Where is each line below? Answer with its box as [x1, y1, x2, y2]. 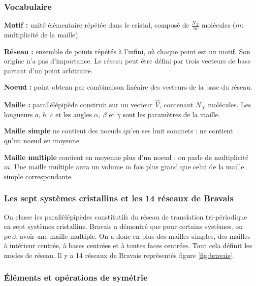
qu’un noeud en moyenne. [4, 135, 81, 146]
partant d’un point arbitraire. [4, 65, 93, 75]
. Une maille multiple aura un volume [10, 161, 123, 172]
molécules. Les [208, 99, 251, 110]
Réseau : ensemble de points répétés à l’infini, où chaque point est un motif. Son [4, 46, 250, 56]
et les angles [55, 109, 92, 119]
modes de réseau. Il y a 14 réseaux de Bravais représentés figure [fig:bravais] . [4, 250, 234, 260]
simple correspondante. [4, 171, 73, 181]
